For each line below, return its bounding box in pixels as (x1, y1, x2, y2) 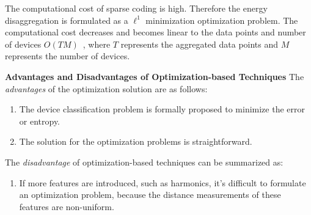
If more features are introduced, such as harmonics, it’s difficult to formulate (19, 176, 306, 189)
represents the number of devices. (5, 49, 130, 62)
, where (82, 37, 111, 50)
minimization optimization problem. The (145, 13, 298, 26)
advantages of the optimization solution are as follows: (5, 82, 208, 95)
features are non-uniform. (19, 200, 114, 213)
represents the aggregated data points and (120, 37, 279, 50)
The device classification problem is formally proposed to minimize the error (19, 103, 305, 115)
